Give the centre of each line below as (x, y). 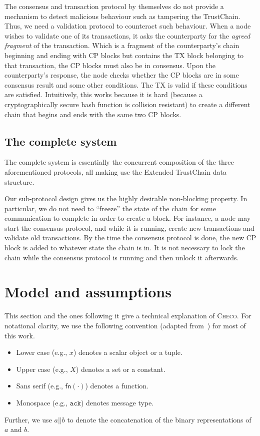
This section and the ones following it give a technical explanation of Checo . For (128, 316)
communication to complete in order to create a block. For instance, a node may (128, 218)
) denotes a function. (117, 386)
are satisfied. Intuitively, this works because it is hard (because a (103, 94)
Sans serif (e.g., (39, 386)
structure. (19, 181)
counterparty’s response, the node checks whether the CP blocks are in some (122, 75)
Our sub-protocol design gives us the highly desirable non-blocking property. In (126, 198)
